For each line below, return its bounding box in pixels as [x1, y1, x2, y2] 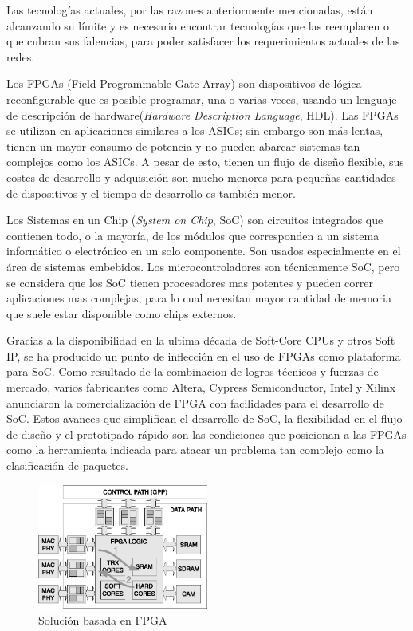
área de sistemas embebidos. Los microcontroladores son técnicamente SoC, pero [6, 258, 400, 274]
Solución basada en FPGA [38, 611, 167, 628]
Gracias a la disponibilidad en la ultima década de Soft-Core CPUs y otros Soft [6, 332, 395, 349]
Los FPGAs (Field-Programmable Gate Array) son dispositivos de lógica [6, 75, 362, 92]
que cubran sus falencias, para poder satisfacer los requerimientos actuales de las [6, 33, 400, 49]
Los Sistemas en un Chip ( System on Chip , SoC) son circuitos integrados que [6, 211, 383, 228]
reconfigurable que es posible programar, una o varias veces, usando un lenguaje [6, 90, 397, 107]
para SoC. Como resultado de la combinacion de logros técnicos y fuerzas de [6, 363, 379, 380]
